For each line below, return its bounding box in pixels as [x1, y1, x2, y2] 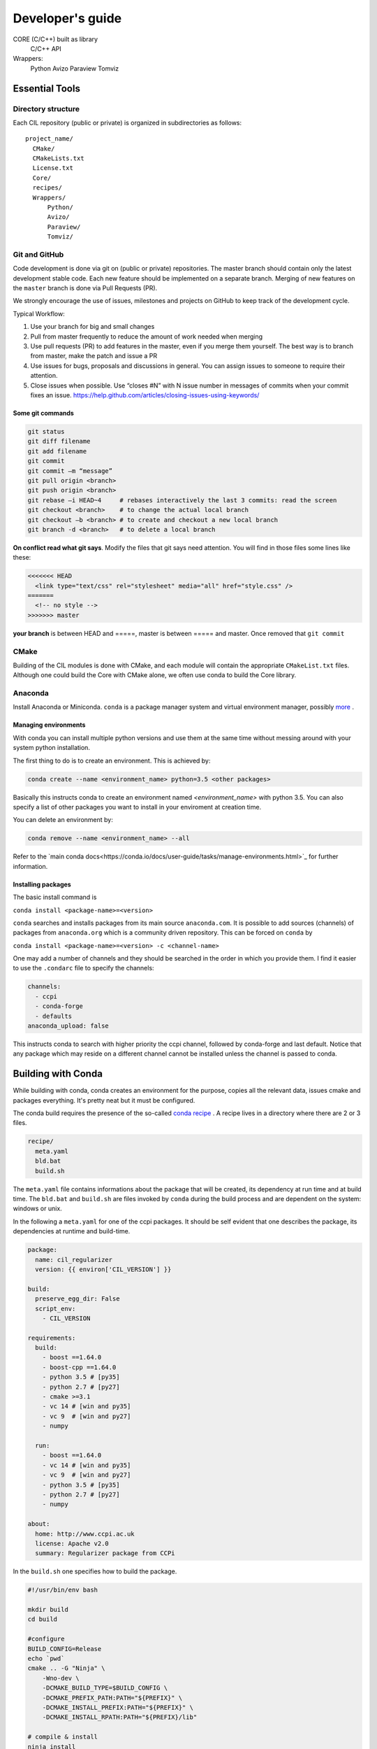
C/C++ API [30, 44, 62, 52]
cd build [27, 1615, 58, 1623]
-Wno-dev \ [42, 1674, 80, 1682]
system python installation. [13, 744, 91, 752]
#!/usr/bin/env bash [27, 1586, 98, 1594]
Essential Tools [13, 83, 80, 94]
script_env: [35, 1305, 76, 1312]
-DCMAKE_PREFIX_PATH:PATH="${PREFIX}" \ [42, 1694, 183, 1701]
